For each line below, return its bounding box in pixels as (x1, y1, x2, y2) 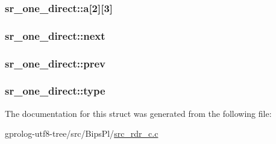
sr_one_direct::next (5, 28, 105, 43)
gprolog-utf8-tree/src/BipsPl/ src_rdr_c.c (5, 127, 158, 140)
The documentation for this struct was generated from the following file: (5, 107, 272, 119)
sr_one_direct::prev (5, 55, 106, 70)
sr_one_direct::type (5, 83, 105, 98)
